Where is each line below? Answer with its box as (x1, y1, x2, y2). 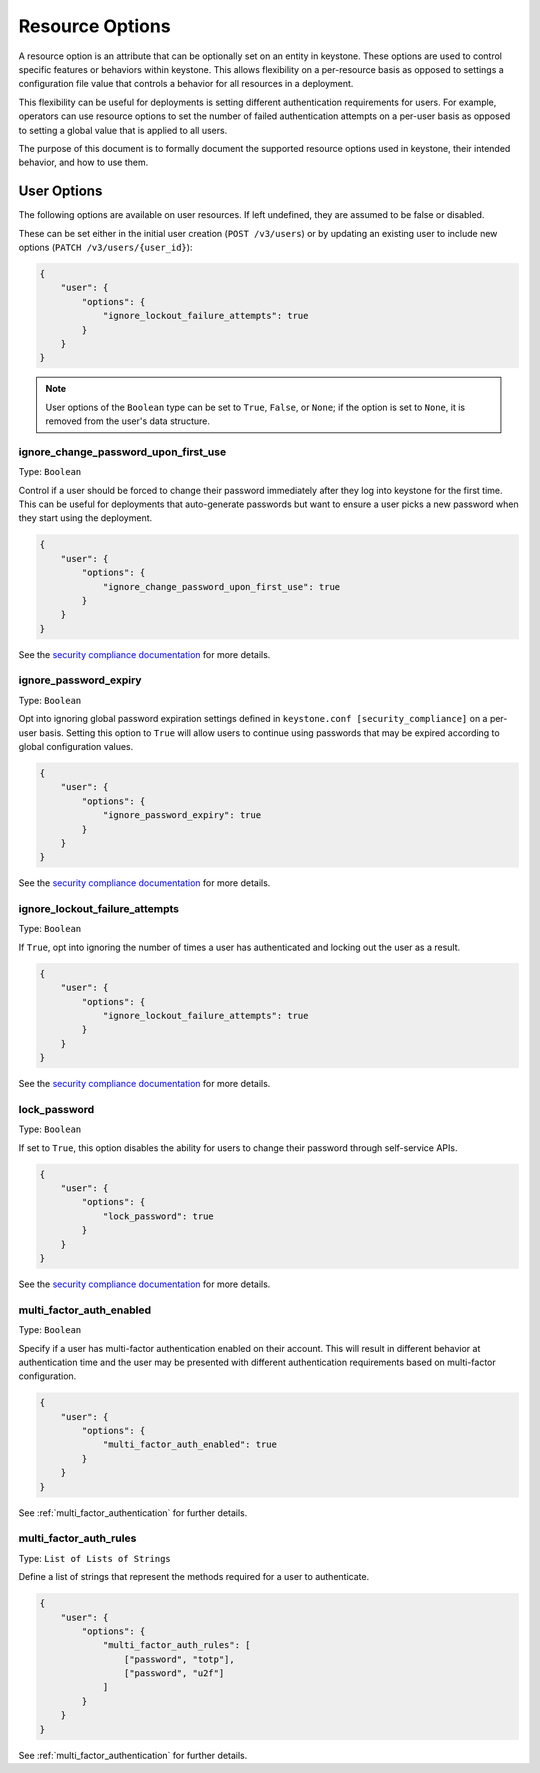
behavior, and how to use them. (18, 156, 149, 169)
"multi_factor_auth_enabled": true (102, 1439, 277, 1450)
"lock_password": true (102, 1210, 214, 1222)
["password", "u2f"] (123, 1668, 225, 1679)
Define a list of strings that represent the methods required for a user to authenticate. (18, 1571, 370, 1583)
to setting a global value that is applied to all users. (18, 124, 228, 136)
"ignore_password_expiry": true (102, 810, 262, 821)
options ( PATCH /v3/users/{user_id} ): (18, 241, 193, 253)
